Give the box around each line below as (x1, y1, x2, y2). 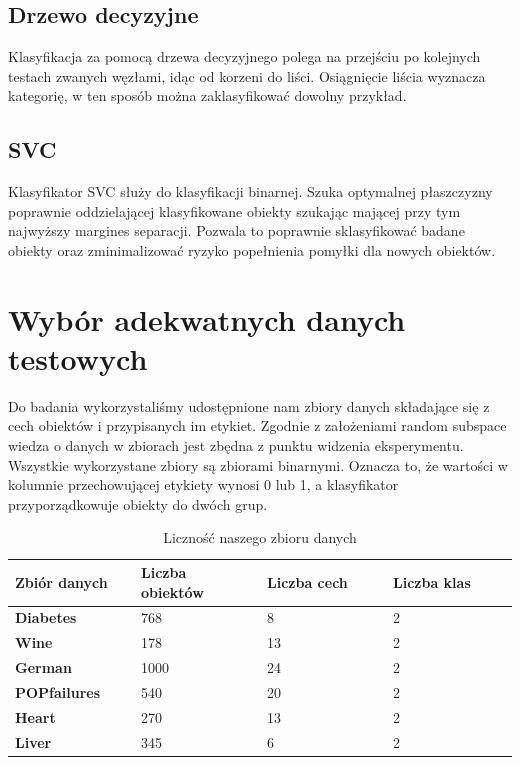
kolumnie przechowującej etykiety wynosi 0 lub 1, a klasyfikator (8, 474, 399, 495)
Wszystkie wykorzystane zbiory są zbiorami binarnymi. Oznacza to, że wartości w (8, 454, 508, 475)
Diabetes (15, 607, 77, 628)
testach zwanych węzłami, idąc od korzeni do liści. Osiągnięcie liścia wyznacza (8, 65, 486, 86)
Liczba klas (393, 571, 471, 592)
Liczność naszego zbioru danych (163, 527, 357, 548)
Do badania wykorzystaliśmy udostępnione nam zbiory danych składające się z (8, 395, 490, 416)
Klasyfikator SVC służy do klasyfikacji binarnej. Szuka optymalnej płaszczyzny (8, 181, 493, 202)
